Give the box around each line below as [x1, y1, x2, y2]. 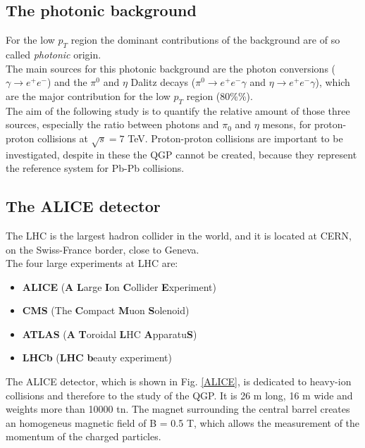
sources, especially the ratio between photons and [6, 117, 219, 132]
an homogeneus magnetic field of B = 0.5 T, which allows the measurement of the [6, 415, 360, 430]
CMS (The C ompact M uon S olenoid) [22, 303, 190, 318]
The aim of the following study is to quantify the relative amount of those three [6, 103, 350, 118]
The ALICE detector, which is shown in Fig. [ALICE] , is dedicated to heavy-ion [6, 374, 352, 389]
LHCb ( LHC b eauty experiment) [22, 350, 172, 365]
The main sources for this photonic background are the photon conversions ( [6, 61, 336, 75]
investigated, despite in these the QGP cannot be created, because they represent [6, 147, 357, 161]
